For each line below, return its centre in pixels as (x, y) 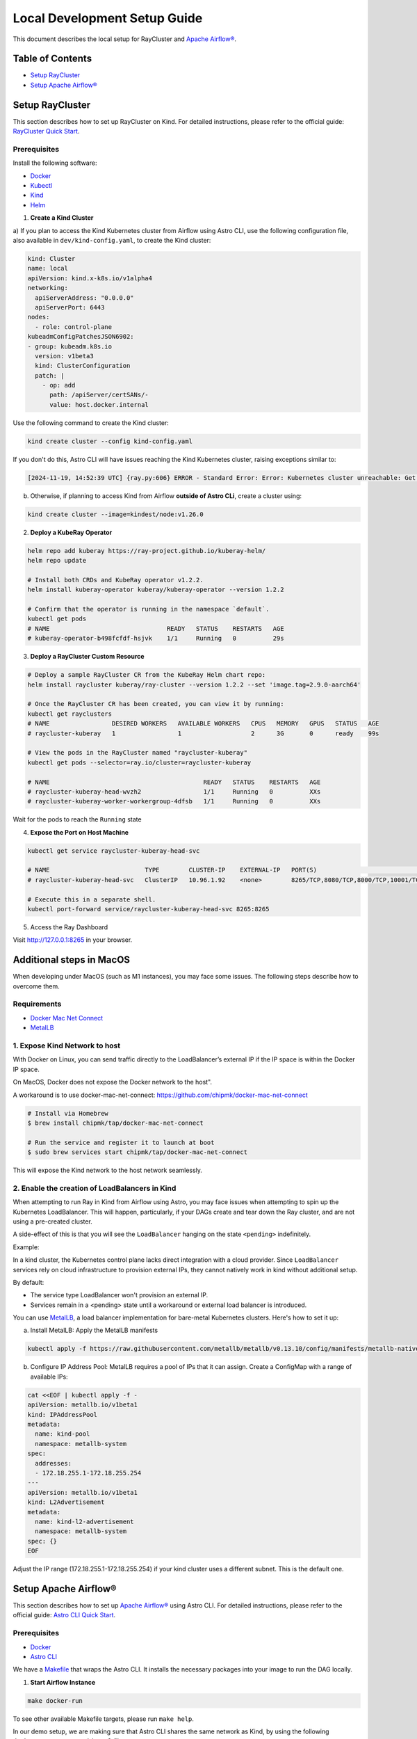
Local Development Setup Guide (108, 18)
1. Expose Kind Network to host (67, 1045)
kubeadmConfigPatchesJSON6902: (81, 337)
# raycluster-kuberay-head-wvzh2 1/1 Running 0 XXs (174, 792)
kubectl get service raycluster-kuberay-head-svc (114, 851)
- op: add (59, 385)
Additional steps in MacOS (72, 960)
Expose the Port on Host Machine (79, 832)
